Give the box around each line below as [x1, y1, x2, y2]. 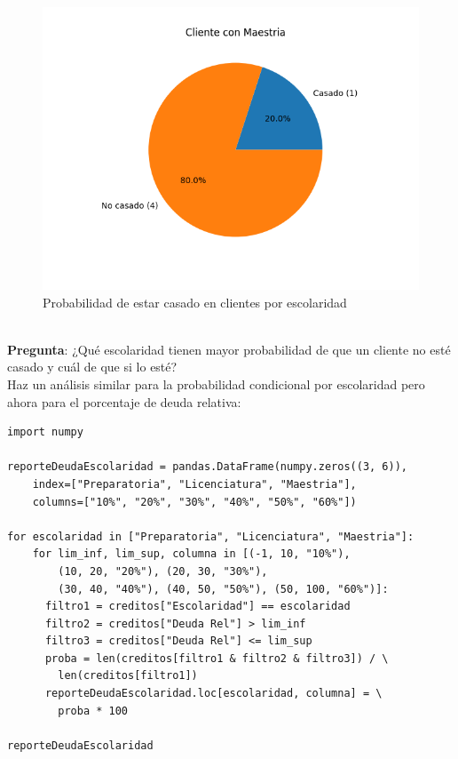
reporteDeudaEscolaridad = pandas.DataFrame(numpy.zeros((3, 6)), [7, 460, 408, 474]
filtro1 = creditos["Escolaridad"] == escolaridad [44, 600, 351, 613]
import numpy [7, 426, 83, 439]
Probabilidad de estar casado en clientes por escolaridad [43, 292, 347, 311]
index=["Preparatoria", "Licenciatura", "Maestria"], [32, 477, 357, 491]
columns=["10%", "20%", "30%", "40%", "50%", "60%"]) [32, 495, 357, 508]
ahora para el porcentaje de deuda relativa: [7, 392, 241, 411]
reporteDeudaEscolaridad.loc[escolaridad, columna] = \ [44, 687, 383, 700]
